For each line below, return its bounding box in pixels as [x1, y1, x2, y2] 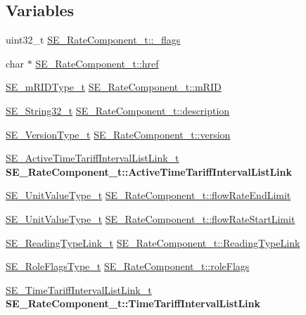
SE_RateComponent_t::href [35, 56, 159, 70]
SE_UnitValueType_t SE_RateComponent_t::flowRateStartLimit [6, 211, 295, 226]
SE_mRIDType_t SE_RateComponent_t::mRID [6, 79, 222, 94]
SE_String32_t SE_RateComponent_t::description [6, 103, 230, 117]
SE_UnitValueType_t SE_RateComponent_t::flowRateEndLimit [6, 188, 291, 202]
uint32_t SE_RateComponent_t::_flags [6, 32, 181, 47]
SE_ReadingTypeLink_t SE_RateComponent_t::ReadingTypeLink [6, 235, 300, 250]
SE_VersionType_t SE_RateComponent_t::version [6, 127, 231, 141]
